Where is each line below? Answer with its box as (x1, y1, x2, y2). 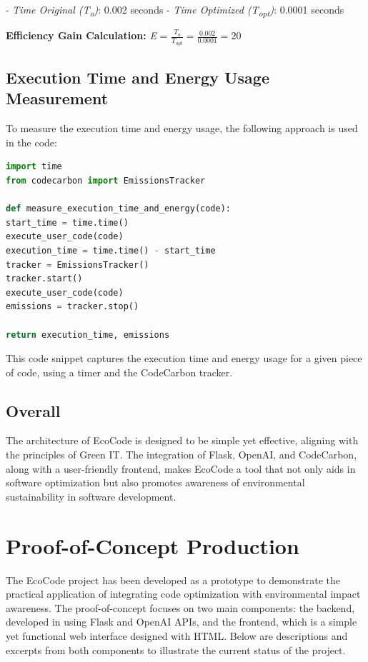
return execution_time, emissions (6, 329, 170, 340)
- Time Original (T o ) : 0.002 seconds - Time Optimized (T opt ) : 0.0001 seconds (6, 2, 344, 19)
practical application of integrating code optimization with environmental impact (6, 586, 361, 601)
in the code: (6, 134, 57, 149)
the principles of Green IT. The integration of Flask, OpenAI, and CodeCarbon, (6, 447, 357, 462)
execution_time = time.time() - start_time (6, 245, 216, 256)
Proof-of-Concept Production (6, 531, 299, 560)
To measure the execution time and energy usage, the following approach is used (6, 121, 358, 136)
